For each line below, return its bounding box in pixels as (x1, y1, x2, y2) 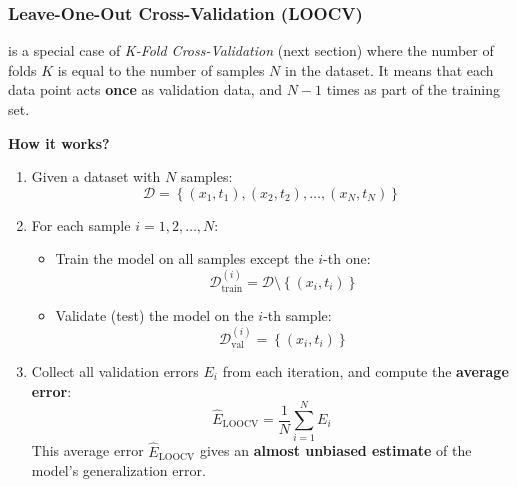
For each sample (31, 214, 131, 235)
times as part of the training (326, 79, 501, 100)
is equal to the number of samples (57, 59, 265, 80)
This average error (31, 440, 144, 461)
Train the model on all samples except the (55, 248, 314, 269)
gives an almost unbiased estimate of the (199, 440, 472, 461)
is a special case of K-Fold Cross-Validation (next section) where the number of (8, 40, 494, 61)
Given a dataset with (31, 166, 161, 187)
